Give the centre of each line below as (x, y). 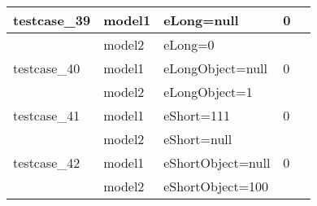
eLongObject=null (215, 68)
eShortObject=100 (216, 186)
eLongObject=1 (208, 92)
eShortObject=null (217, 162)
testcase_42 (47, 162)
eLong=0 (189, 44)
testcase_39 (52, 20)
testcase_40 (47, 68)
